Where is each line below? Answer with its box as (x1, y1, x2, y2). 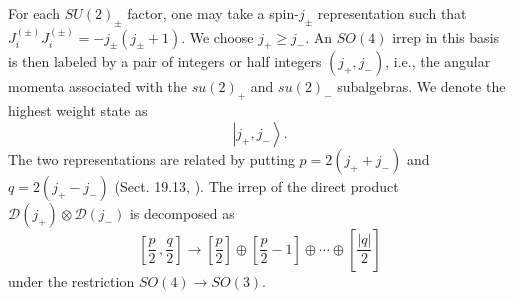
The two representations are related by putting (8, 148, 295, 169)
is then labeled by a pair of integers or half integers (8, 51, 322, 72)
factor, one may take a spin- (127, 3, 299, 23)
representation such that (317, 3, 467, 23)
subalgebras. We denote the (337, 76, 506, 97)
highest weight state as (8, 100, 148, 121)
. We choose (181, 26, 254, 47)
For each (8, 3, 60, 23)
